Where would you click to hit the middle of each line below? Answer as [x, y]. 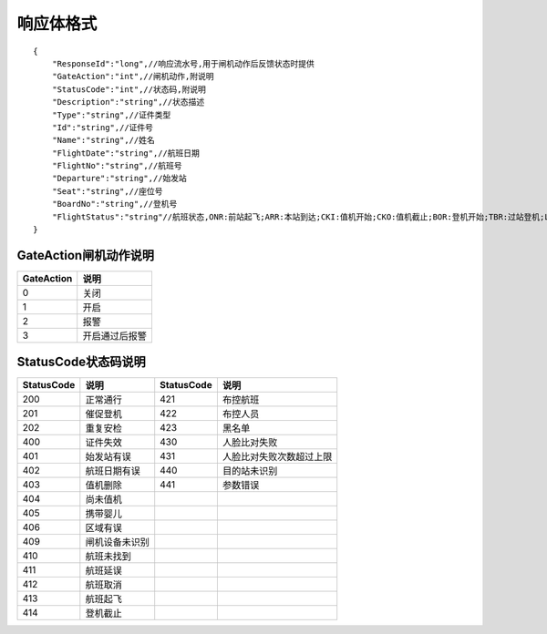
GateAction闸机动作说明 [86, 255]
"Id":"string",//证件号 [103, 127]
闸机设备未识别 [117, 542]
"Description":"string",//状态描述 [128, 102]
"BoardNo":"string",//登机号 [114, 204]
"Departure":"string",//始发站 [119, 179]
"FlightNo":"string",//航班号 [117, 166]
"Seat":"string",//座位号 [107, 191]
